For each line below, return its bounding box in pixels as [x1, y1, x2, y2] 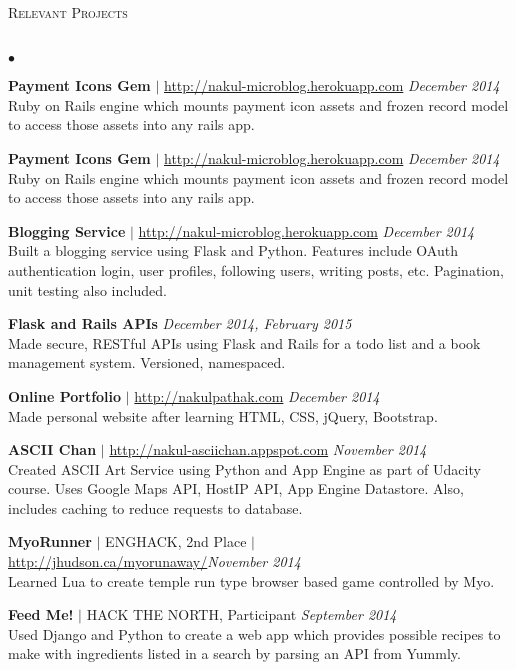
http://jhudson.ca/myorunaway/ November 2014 [8, 551, 301, 572]
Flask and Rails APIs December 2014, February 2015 [8, 313, 352, 334]
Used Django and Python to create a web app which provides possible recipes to [8, 623, 501, 644]
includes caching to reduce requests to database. [8, 497, 303, 518]
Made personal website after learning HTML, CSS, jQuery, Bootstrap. [8, 405, 438, 426]
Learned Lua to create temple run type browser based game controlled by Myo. [8, 570, 495, 591]
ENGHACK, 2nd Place [105, 531, 247, 552]
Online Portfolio [8, 385, 122, 406]
